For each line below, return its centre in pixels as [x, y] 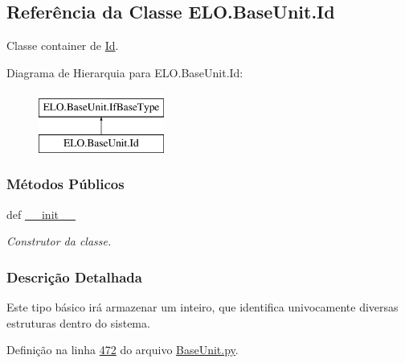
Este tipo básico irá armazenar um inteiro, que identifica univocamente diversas [202, 307]
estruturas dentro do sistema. [78, 322]
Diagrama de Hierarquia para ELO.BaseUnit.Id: [125, 72]
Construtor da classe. [59, 241]
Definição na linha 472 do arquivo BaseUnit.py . [123, 350]
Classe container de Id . [63, 45]
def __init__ [41, 214]
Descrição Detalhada [74, 276]
